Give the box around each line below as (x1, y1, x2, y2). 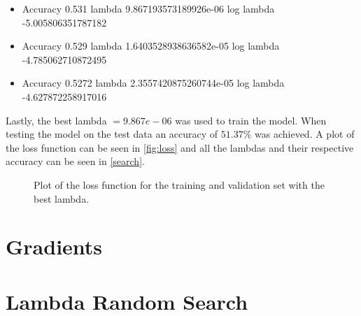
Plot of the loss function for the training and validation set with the (34, 177, 325, 192)
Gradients (6, 232, 103, 261)
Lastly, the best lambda (6, 113, 107, 127)
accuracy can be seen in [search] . (6, 154, 145, 168)
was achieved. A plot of (255, 127, 355, 141)
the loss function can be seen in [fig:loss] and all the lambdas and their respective (6, 140, 354, 155)
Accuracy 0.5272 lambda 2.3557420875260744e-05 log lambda (22, 76, 285, 90)
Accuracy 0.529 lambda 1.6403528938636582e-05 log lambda (22, 38, 280, 53)
